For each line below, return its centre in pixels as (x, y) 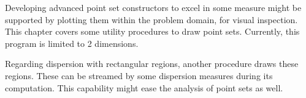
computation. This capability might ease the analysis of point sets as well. (144, 87)
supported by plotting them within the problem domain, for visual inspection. (151, 19)
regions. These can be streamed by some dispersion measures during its (139, 75)
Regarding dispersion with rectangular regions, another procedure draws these (152, 64)
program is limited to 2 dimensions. (72, 43)
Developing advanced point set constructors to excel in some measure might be (153, 7)
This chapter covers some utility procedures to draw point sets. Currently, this (152, 31)
